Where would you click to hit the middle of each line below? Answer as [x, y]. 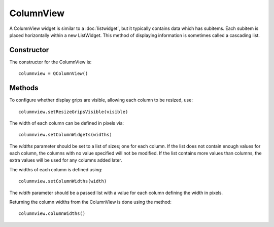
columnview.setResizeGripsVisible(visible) [73, 112]
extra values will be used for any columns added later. [66, 160]
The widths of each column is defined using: [56, 169]
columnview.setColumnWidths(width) [63, 181]
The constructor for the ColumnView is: [50, 62]
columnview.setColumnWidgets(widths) [65, 135]
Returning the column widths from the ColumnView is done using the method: [91, 202]
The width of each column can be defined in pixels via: [67, 123]
